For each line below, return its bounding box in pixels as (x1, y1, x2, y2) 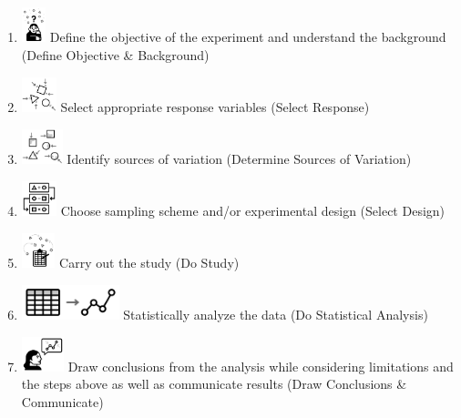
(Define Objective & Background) (21, 45, 210, 64)
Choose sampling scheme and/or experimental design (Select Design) (60, 200, 446, 219)
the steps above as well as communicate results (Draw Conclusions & (21, 374, 407, 393)
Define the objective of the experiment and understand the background (49, 27, 446, 46)
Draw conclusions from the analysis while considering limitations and (67, 356, 454, 375)
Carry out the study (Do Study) (59, 252, 240, 271)
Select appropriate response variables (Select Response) (60, 97, 370, 116)
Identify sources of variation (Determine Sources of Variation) (67, 148, 412, 168)
